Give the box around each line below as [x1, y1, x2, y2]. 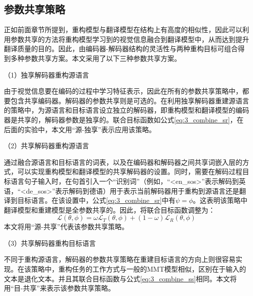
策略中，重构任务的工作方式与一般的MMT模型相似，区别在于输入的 [31, 264, 246, 274]
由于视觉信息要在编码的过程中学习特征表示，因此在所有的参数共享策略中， [4, 86, 242, 96]
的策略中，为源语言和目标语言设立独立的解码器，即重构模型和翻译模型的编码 [4, 105, 249, 115]
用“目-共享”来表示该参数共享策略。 [4, 283, 115, 293]
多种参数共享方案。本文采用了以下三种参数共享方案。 [10, 53, 181, 63]
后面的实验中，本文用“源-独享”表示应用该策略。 [4, 124, 156, 134]
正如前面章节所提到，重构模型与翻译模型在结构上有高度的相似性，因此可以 [4, 24, 242, 35]
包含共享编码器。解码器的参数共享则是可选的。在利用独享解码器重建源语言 [10, 95, 249, 105]
